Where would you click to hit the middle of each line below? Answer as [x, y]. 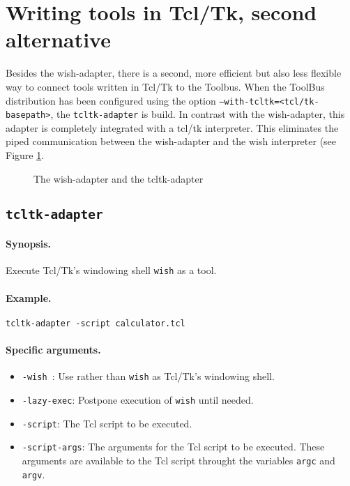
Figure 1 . [25, 155]
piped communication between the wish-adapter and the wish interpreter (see [171, 141]
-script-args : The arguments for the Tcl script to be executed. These [173, 447]
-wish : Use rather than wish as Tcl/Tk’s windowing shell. [148, 376]
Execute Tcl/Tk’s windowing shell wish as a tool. [111, 270]
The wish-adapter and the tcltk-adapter [119, 178]
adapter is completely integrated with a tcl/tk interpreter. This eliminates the [172, 127]
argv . [33, 474]
